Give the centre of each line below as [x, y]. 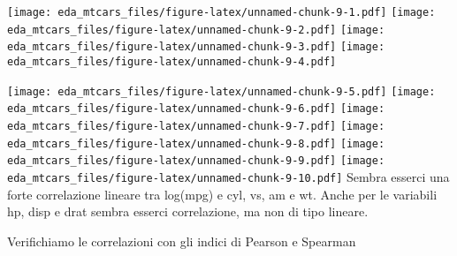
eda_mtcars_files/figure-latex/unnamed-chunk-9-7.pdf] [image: [196, 126]
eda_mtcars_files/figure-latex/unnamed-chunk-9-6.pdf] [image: [196, 109]
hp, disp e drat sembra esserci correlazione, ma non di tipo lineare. [188, 211]
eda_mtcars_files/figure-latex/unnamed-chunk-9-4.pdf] [172, 61]
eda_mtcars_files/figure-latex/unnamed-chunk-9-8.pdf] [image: [196, 143]
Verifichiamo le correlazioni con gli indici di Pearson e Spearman [182, 241]
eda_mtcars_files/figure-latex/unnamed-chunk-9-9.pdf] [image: [196, 161]
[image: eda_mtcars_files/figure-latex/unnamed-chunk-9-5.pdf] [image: [221, 91]
